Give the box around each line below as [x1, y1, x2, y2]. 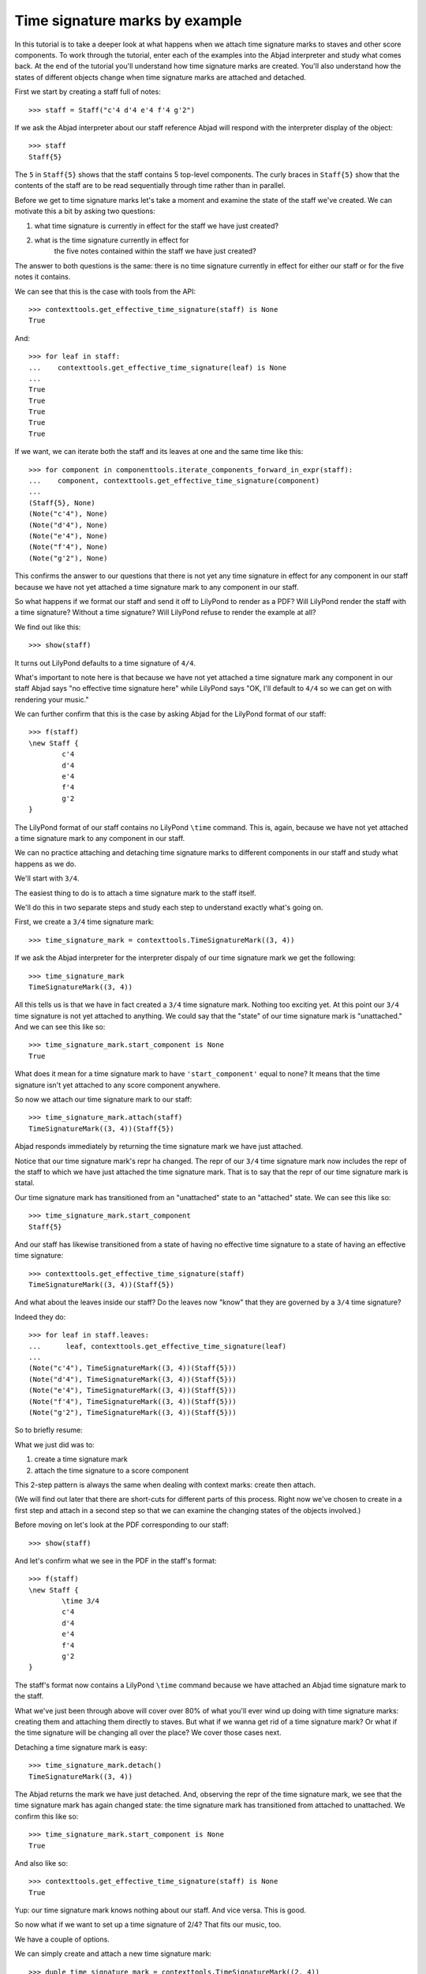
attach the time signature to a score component [34, 1465, 189, 1475]
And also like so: [14, 1858, 69, 1867]
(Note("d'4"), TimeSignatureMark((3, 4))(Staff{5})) [28, 1375, 237, 1383]
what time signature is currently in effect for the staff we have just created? [34, 221, 279, 231]
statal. [14, 1178, 35, 1188]
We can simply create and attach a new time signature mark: [14, 1949, 212, 1958]
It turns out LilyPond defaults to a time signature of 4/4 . [14, 658, 196, 667]
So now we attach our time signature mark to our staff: [14, 1094, 192, 1105]
